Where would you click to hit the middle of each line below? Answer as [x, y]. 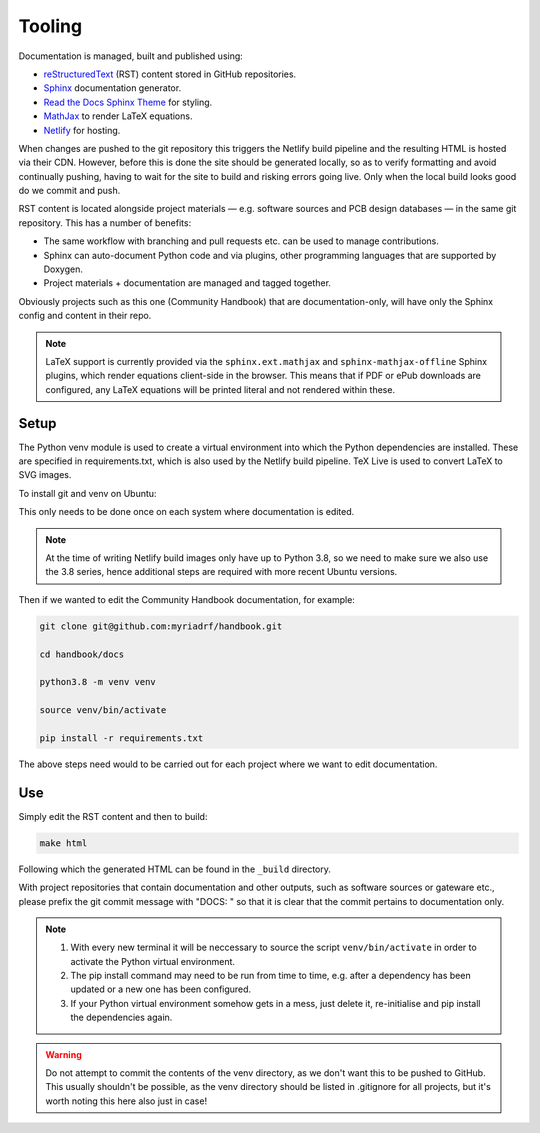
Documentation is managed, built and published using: [131, 56]
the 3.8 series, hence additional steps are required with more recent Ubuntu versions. [221, 572]
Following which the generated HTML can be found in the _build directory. [175, 869]
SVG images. [45, 475]
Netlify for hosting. [82, 130]
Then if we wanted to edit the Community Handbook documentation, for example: [186, 599]
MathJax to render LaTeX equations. [118, 116]
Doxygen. [63, 269]
